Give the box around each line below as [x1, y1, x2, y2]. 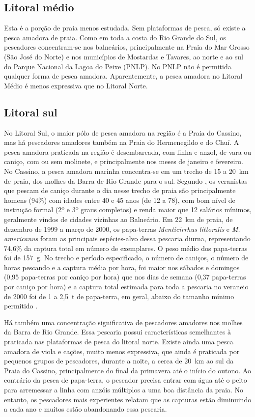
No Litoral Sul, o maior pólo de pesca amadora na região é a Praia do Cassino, [4, 127, 242, 138]
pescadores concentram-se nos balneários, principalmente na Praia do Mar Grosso [4, 42, 250, 52]
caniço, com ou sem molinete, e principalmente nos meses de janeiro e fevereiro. [4, 156, 243, 167]
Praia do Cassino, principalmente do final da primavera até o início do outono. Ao [4, 365, 251, 375]
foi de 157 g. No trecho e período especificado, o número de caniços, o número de [4, 252, 249, 263]
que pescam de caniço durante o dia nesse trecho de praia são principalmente [4, 185, 236, 195]
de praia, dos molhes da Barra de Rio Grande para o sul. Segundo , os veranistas [4, 175, 248, 186]
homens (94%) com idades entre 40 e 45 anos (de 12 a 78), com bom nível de [4, 195, 235, 205]
